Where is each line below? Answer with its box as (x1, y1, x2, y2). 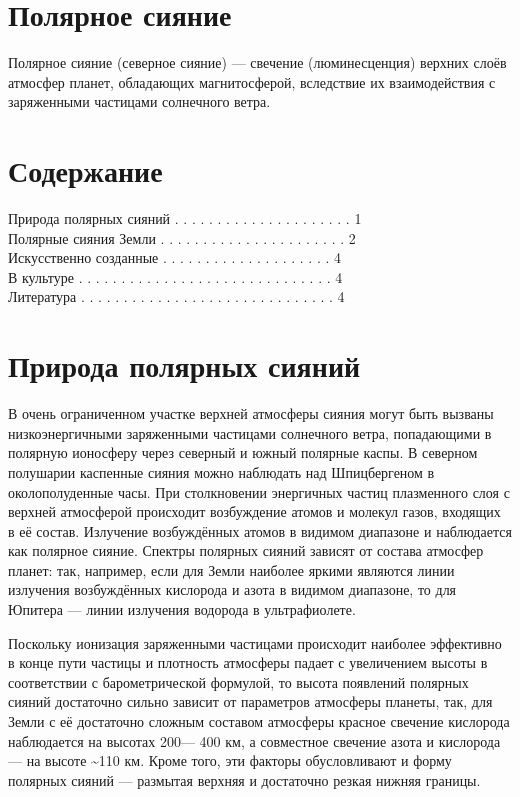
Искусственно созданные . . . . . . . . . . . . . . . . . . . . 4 (8, 247, 342, 268)
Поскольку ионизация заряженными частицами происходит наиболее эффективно (8, 632, 502, 653)
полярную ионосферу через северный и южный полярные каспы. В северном (8, 442, 478, 463)
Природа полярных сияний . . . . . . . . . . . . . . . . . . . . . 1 (8, 208, 362, 229)
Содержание (8, 150, 163, 191)
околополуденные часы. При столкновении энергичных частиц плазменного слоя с (8, 481, 510, 502)
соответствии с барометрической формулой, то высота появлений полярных (8, 671, 469, 692)
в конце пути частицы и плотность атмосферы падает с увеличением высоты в (8, 652, 488, 673)
